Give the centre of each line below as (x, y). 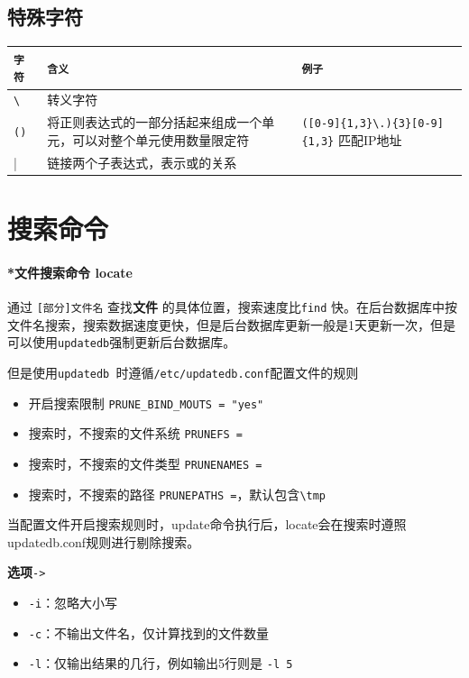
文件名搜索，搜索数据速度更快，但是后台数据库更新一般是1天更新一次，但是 (231, 324)
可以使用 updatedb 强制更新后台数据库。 (122, 342)
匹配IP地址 (370, 139)
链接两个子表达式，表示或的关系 (142, 162)
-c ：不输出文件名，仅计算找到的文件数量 (149, 632)
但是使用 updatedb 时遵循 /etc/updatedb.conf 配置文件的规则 (183, 372)
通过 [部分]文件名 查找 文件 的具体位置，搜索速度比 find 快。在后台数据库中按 (233, 307)
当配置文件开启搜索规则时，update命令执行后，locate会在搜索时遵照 (207, 524)
